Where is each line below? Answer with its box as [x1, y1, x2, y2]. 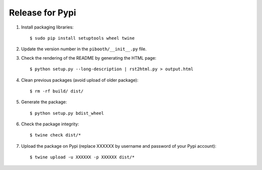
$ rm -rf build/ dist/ [30, 88, 84, 94]
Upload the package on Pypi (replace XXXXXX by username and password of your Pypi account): [21, 143, 217, 149]
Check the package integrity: [21, 121, 80, 127]
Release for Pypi [9, 7, 76, 18]
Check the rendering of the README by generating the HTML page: [21, 55, 157, 61]
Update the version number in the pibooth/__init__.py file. [21, 46, 147, 52]
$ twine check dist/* [30, 132, 81, 138]
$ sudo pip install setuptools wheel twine [30, 35, 135, 41]
